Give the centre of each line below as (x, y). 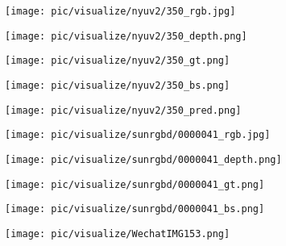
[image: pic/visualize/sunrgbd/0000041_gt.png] (135, 184)
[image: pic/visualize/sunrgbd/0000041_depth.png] (143, 159)
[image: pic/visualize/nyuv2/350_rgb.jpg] (120, 11)
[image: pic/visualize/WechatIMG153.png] (118, 233)
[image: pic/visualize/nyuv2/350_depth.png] (126, 36)
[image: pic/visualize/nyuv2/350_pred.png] (123, 110)
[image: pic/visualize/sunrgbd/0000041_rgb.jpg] (138, 135)
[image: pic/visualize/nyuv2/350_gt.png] (118, 61)
